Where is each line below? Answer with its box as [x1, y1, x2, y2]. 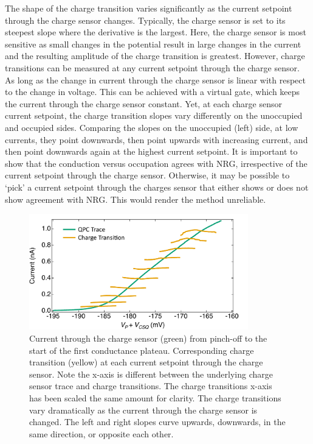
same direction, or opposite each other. [29, 427, 174, 440]
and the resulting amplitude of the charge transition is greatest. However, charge [5, 49, 305, 62]
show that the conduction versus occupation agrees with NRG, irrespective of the [5, 157, 308, 169]
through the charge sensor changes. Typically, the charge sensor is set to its [5, 13, 286, 26]
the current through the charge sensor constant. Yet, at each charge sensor [5, 97, 283, 110]
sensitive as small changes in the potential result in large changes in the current [5, 37, 301, 50]
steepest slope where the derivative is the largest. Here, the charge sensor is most [5, 26, 306, 38]
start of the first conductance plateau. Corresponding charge [29, 344, 254, 356]
